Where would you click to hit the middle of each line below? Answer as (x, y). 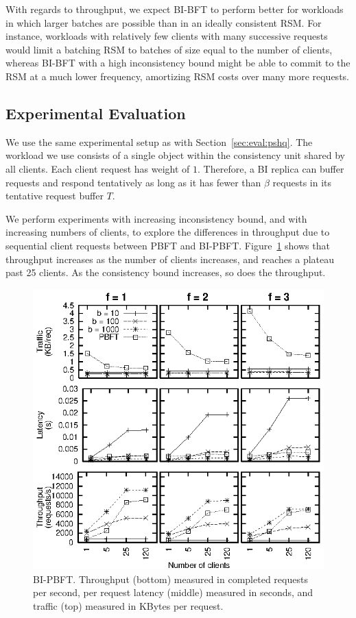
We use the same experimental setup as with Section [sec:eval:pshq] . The (159, 141)
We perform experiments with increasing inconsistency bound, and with (156, 218)
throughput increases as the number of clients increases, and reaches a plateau (170, 259)
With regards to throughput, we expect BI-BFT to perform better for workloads (175, 9)
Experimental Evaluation (96, 113)
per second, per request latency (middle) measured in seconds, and (173, 592)
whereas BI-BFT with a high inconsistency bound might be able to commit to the (178, 63)
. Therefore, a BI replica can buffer (271, 168)
